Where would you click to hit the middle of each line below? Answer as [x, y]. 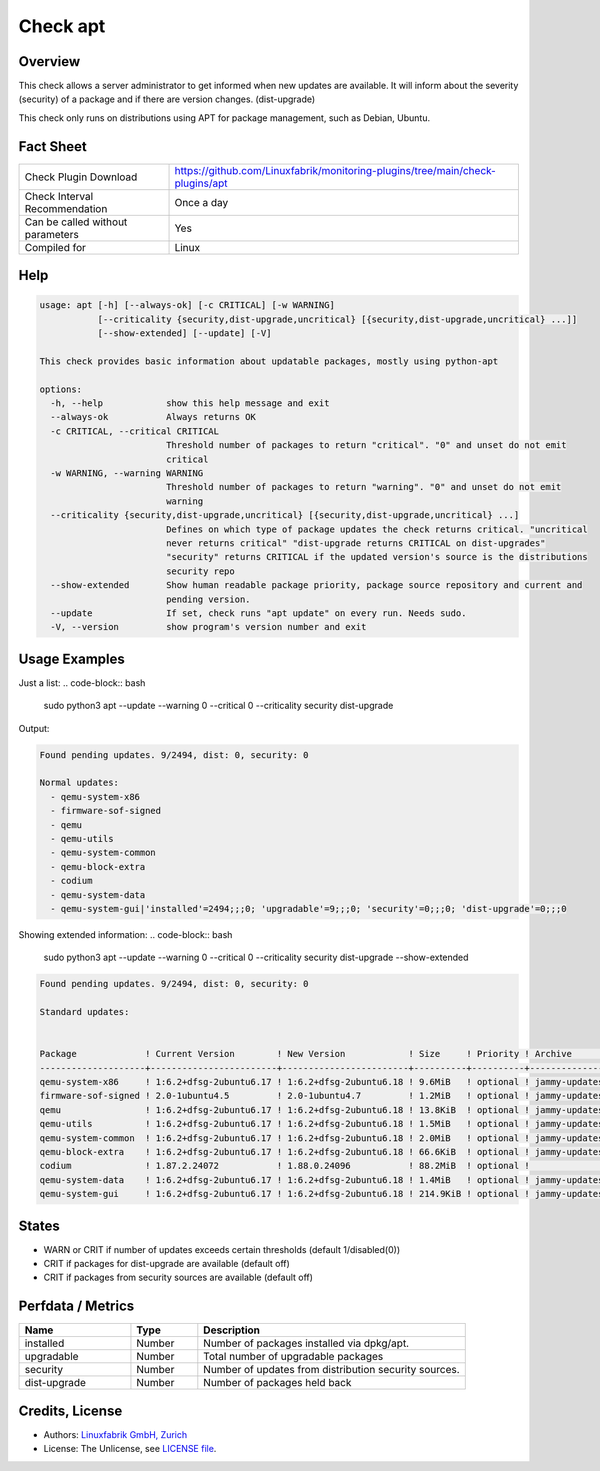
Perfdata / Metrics [76, 1306]
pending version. [208, 599]
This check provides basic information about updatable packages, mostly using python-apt [269, 361]
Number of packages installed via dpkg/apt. [306, 1343]
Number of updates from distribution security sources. [331, 1370]
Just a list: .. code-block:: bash [82, 682]
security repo [200, 571]
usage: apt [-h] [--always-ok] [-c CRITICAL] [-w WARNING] [187, 305]
